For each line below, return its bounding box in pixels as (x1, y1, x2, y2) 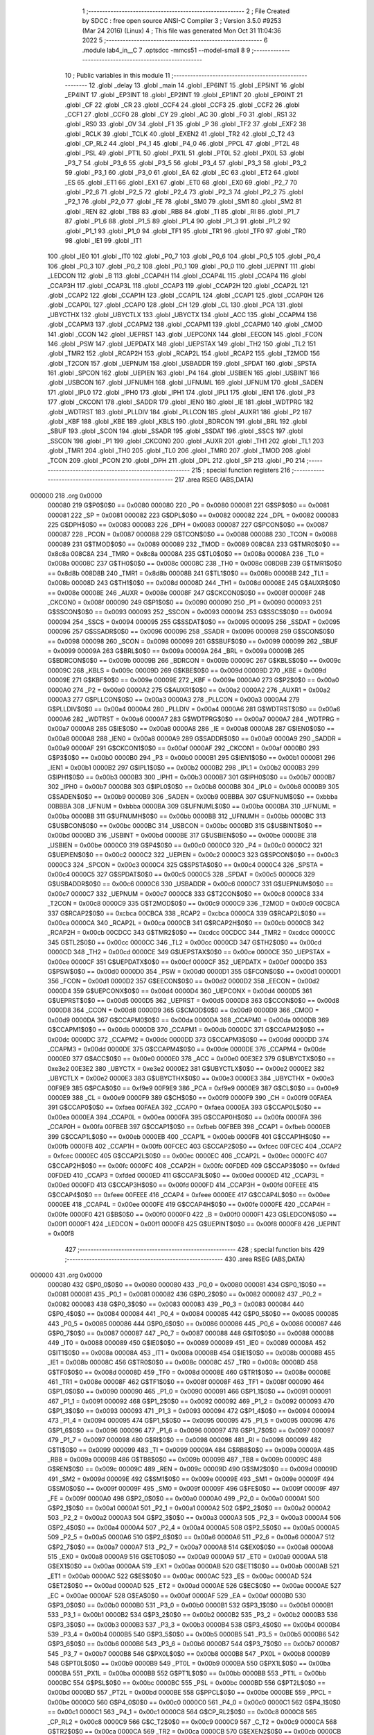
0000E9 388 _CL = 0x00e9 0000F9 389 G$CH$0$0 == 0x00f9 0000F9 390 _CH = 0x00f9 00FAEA (47, 1093, 332, 1101)
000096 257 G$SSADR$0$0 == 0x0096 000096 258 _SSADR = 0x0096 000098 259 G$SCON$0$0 (47, 627, 335, 636)
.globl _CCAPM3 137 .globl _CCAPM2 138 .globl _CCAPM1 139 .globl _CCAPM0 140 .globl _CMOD (47, 320, 323, 329)
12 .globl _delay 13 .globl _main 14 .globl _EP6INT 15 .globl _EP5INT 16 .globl (89, 81, 305, 90)
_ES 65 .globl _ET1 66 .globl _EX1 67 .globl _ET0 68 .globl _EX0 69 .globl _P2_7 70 (64, 178, 298, 187)
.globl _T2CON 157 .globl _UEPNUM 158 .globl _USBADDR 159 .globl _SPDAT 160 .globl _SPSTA (47, 359, 317, 367)
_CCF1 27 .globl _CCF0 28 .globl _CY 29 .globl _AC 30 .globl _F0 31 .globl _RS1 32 (64, 110, 297, 118)
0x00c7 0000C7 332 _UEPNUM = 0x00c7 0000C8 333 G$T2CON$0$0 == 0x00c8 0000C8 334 (47, 889, 324, 898)
